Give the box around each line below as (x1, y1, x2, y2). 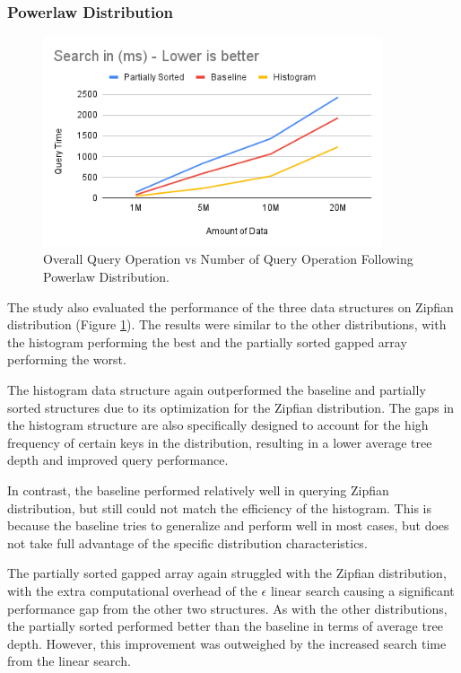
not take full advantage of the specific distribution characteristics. (7, 533, 368, 552)
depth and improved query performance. (7, 450, 229, 469)
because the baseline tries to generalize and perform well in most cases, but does (7, 516, 449, 535)
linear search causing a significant (270, 581, 455, 599)
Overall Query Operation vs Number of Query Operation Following (43, 249, 413, 268)
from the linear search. (7, 651, 131, 670)
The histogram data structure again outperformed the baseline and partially (7, 380, 426, 399)
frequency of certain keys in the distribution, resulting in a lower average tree (7, 433, 432, 451)
